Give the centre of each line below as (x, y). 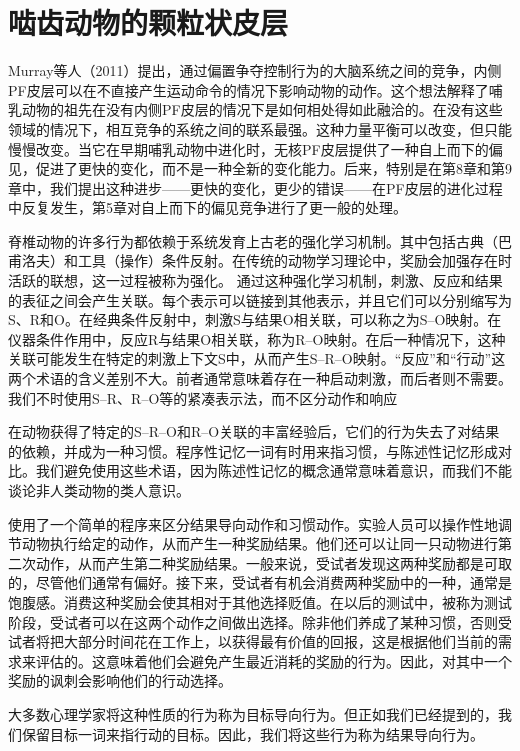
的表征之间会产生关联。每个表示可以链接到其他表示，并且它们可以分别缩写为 (260, 299)
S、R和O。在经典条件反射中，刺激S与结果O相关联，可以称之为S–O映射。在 (255, 319)
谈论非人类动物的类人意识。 (99, 490)
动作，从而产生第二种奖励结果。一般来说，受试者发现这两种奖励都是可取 (273, 562)
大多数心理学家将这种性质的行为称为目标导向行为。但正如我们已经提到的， (253, 713)
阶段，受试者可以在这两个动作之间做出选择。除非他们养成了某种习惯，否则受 (260, 621)
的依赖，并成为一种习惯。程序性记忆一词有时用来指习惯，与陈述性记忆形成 (253, 450)
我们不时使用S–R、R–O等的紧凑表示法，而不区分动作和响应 (203, 397)
